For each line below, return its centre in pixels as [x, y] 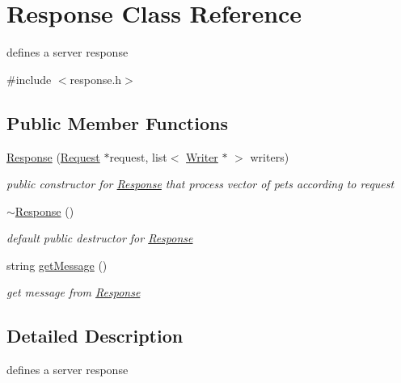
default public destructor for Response [100, 238]
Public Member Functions [117, 122]
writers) [270, 156]
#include [29, 79]
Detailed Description [95, 336]
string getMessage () [57, 265]
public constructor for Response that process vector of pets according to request [200, 184]
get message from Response [74, 292]
